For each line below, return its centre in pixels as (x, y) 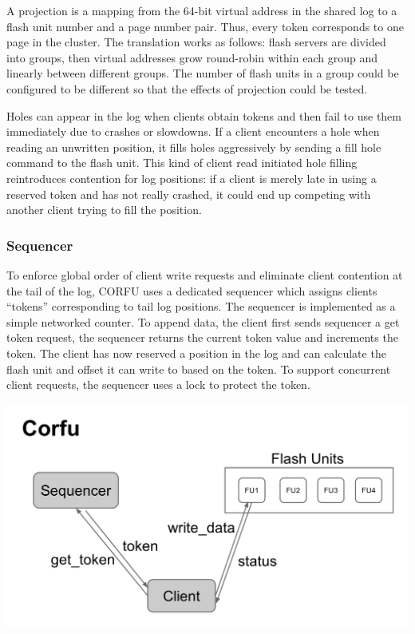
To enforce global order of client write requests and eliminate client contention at (205, 274)
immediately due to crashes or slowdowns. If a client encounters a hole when (193, 131)
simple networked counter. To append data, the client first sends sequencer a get (203, 321)
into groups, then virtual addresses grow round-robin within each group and (192, 57)
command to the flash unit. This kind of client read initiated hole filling (182, 162)
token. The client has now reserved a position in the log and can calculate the (196, 353)
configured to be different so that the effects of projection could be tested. (187, 88)
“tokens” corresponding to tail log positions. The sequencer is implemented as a (201, 306)
